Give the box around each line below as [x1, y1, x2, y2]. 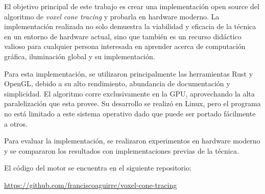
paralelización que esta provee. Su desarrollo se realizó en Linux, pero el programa [4, 98, 261, 109]
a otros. [4, 118, 28, 129]
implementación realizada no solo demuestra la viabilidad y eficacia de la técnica [4, 21, 256, 32]
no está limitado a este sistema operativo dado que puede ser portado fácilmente [4, 108, 256, 118]
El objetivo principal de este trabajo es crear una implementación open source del [4, 1, 259, 11]
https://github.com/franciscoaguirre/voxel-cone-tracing [4, 179, 177, 190]
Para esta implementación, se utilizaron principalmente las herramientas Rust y [4, 68, 253, 79]
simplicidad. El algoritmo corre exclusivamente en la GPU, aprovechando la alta [4, 88, 255, 99]
